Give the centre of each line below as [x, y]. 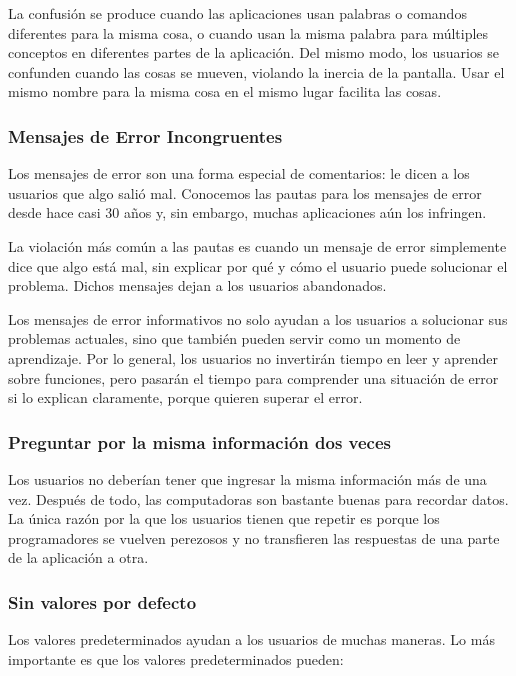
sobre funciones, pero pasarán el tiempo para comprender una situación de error [253, 377]
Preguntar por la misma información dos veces [200, 441]
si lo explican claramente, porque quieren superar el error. [185, 397]
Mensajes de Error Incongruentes [145, 135]
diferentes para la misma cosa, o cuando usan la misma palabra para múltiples [248, 32]
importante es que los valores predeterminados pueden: [176, 658]
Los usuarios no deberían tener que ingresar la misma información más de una [247, 478]
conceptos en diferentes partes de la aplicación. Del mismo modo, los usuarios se [253, 52]
